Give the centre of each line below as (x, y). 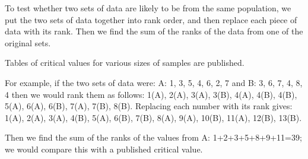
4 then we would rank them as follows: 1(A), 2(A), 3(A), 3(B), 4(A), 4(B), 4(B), (151, 94)
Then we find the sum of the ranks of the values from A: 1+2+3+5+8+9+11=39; (153, 137)
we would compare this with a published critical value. (104, 149)
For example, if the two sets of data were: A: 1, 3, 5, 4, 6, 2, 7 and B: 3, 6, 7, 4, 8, (154, 82)
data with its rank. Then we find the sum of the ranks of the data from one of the (154, 31)
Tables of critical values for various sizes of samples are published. (125, 63)
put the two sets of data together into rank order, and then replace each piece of (151, 19)
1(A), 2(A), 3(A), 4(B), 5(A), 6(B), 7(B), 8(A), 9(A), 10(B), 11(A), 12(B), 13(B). (153, 117)
